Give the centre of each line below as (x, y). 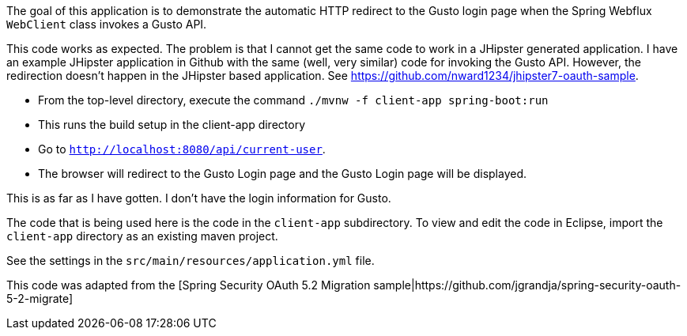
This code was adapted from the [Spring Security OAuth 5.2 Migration (189, 285)
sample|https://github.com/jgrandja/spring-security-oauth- (527, 285)
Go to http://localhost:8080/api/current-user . (182, 149)
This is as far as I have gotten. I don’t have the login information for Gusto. (199, 198)
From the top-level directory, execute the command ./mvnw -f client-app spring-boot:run (293, 100)
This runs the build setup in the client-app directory (172, 125)
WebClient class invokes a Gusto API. (107, 24)
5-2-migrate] (40, 298)
